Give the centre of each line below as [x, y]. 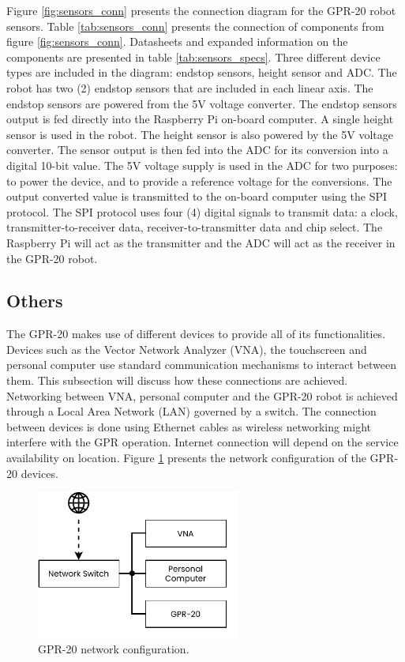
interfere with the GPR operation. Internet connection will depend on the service [202, 442]
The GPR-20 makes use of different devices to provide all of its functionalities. [196, 334]
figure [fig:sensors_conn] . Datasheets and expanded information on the [177, 41]
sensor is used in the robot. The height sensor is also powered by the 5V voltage [200, 134]
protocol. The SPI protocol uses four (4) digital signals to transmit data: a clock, [202, 211]
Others [35, 301]
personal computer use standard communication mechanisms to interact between [202, 365]
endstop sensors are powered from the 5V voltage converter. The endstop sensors [202, 103]
